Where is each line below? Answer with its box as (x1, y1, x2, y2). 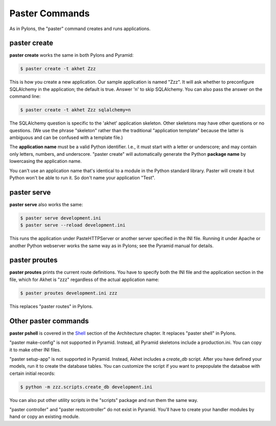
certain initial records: (9, 370, 56, 376)
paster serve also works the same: (9, 201, 83, 207)
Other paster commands (9, 317, 89, 325)
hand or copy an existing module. (9, 414, 80, 420)
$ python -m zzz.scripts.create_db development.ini (20, 384, 153, 390)
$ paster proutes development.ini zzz (20, 290, 118, 296)
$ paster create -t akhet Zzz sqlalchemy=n (20, 107, 131, 113)
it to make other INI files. (9, 346, 61, 352)
